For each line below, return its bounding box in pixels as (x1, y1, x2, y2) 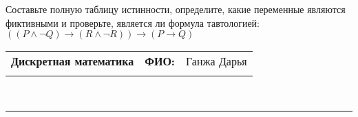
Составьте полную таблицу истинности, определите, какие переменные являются (6, 2, 346, 16)
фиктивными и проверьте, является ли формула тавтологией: (6, 15, 260, 30)
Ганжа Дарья (185, 53, 247, 70)
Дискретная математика (11, 53, 134, 70)
